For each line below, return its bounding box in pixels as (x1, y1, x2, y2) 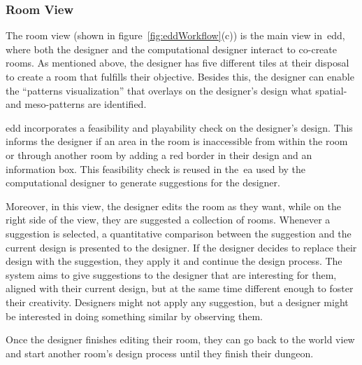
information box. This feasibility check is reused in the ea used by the (6, 161, 306, 176)
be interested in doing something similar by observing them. (6, 308, 263, 323)
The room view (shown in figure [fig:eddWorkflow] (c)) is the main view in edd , (6, 28, 345, 43)
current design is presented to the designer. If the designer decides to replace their (6, 240, 357, 254)
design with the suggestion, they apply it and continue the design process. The (6, 254, 342, 268)
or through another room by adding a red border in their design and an (6, 147, 312, 162)
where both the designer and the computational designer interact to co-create (6, 41, 337, 56)
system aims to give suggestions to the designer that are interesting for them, (6, 267, 337, 282)
